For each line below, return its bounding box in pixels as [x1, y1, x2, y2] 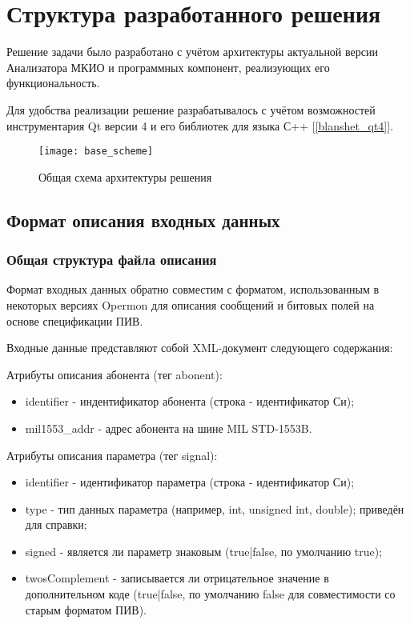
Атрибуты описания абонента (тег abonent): [6, 366, 223, 382]
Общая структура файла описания [6, 250, 217, 270]
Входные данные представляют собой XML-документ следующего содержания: [6, 339, 393, 356]
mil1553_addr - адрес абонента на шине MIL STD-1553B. [25, 419, 312, 436]
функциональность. [6, 74, 100, 91]
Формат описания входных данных [6, 207, 280, 232]
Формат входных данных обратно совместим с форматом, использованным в [6, 281, 380, 298]
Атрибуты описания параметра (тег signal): [6, 446, 218, 463]
